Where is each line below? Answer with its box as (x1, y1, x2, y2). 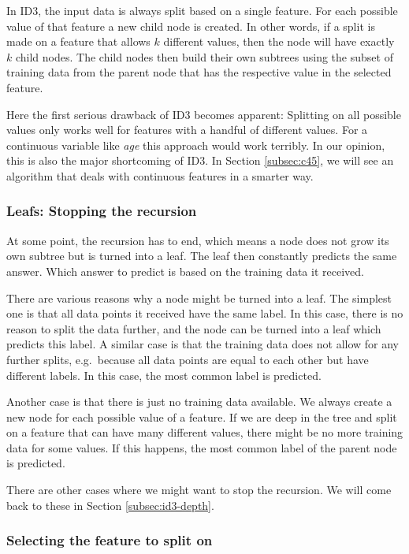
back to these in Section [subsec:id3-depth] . (6, 496, 214, 513)
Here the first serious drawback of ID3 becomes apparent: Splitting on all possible (6, 106, 401, 122)
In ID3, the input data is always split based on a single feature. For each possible (6, 2, 398, 18)
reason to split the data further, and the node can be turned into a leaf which (6, 320, 381, 336)
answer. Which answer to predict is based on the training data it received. (6, 262, 364, 279)
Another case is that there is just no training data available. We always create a (6, 393, 392, 410)
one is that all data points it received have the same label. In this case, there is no (6, 305, 403, 322)
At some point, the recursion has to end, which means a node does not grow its (6, 232, 389, 248)
